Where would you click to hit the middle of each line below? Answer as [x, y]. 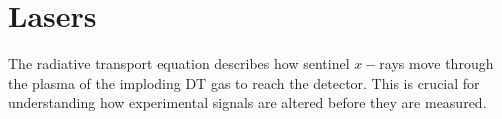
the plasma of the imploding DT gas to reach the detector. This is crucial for [244, 82]
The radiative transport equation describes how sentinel [179, 63]
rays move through [436, 63]
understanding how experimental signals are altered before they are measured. [247, 102]
